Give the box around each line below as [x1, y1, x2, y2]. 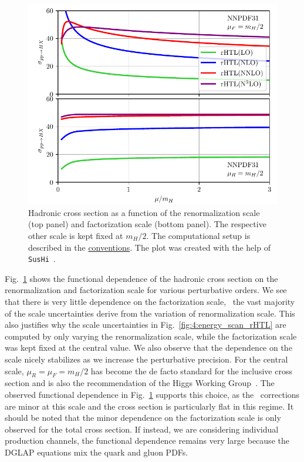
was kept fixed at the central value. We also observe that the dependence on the [5, 341, 292, 354]
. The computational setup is [146, 229, 251, 241]
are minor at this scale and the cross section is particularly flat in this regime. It [5, 400, 294, 412]
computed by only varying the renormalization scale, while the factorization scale [5, 330, 297, 342]
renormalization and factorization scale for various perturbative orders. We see [5, 284, 287, 296]
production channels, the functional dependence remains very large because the [5, 434, 289, 447]
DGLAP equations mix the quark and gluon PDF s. [5, 446, 188, 458]
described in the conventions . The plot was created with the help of [28, 241, 271, 253]
